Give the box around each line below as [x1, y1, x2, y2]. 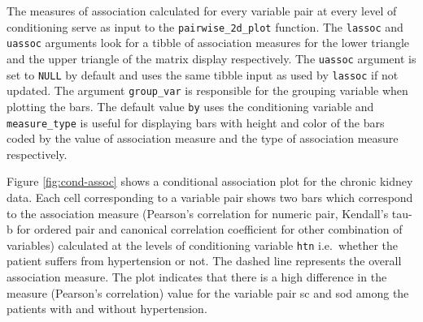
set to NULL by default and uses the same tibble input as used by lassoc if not [7, 66, 399, 83]
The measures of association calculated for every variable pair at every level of [7, 2, 397, 19]
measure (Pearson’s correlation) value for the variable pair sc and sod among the [7, 284, 409, 301]
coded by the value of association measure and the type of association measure [7, 130, 399, 147]
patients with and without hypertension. [7, 300, 207, 317]
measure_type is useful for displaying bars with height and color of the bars [7, 114, 385, 131]
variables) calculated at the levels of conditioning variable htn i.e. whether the [7, 236, 399, 253]
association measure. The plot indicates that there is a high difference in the [7, 268, 387, 285]
